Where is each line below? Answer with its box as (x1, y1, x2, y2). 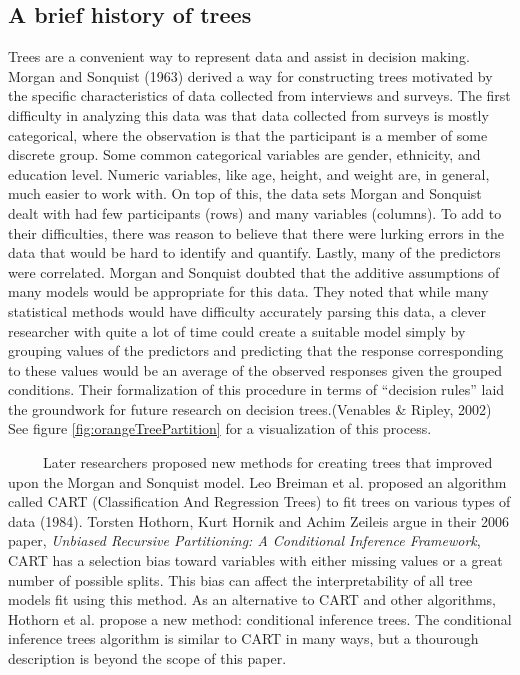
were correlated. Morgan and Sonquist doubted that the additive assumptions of (8, 261, 500, 282)
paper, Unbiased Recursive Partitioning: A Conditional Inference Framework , (8, 530, 481, 551)
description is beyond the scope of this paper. (8, 648, 287, 669)
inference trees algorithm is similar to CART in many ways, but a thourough (8, 628, 479, 649)
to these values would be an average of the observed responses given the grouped (8, 359, 503, 380)
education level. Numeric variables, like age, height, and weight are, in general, (8, 163, 490, 184)
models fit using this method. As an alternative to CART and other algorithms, (8, 589, 496, 610)
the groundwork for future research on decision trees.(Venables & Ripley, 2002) (8, 398, 492, 419)
